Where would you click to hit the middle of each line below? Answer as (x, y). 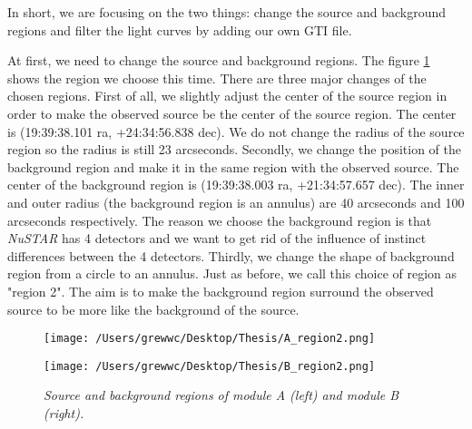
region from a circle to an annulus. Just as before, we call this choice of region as (232, 273)
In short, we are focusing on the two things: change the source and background (227, 12)
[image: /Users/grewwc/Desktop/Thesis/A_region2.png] (210, 339)
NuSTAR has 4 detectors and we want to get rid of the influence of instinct (217, 238)
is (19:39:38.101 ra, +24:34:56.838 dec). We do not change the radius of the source (236, 131)
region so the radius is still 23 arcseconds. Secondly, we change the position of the (234, 149)
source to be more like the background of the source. (153, 309)
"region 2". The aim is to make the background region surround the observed (221, 291)
